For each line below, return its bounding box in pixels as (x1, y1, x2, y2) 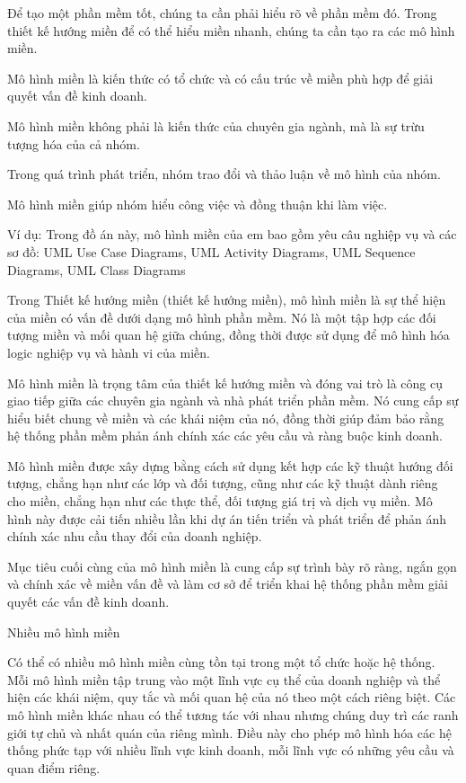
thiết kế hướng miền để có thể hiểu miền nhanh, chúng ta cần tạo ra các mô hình (7, 21, 455, 40)
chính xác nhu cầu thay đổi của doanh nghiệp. (7, 527, 262, 546)
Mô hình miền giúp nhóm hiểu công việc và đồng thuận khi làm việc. (7, 194, 388, 213)
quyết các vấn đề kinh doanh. (7, 592, 170, 611)
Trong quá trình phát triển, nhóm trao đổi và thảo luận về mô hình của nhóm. (7, 165, 441, 183)
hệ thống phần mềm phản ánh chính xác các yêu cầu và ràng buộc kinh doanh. (7, 426, 444, 445)
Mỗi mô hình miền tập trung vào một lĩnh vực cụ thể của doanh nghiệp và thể (7, 670, 441, 689)
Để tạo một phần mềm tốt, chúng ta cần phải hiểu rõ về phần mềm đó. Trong (7, 4, 437, 22)
